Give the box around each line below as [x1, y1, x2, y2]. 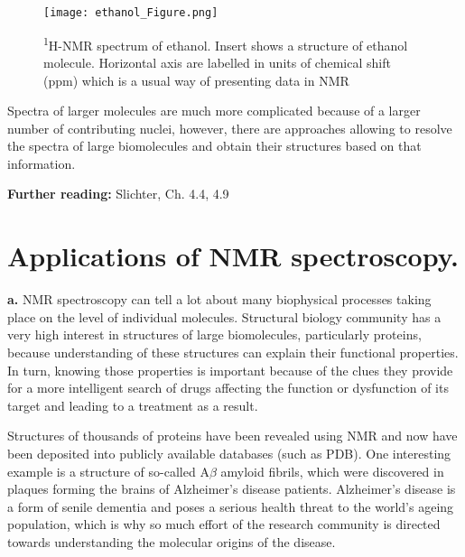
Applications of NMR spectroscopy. [7, 237, 459, 274]
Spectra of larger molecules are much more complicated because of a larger [7, 101, 421, 120]
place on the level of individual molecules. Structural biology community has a [7, 307, 442, 326]
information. [7, 153, 76, 172]
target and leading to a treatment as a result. [7, 395, 258, 414]
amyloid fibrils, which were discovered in [220, 461, 444, 480]
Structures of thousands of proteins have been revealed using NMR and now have [7, 426, 458, 445]
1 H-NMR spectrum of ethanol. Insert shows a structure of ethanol [43, 32, 408, 54]
